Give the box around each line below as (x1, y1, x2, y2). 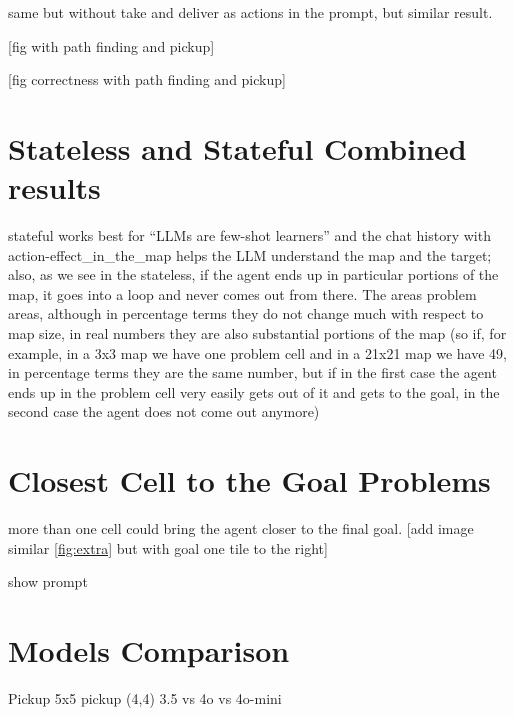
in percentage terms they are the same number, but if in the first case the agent (8, 362, 497, 383)
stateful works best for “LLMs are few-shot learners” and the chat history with (8, 225, 491, 246)
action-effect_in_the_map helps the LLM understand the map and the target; (8, 244, 492, 265)
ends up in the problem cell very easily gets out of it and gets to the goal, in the (8, 381, 500, 402)
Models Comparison (8, 630, 290, 671)
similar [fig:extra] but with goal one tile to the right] (8, 537, 328, 558)
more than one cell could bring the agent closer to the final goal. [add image (8, 518, 474, 539)
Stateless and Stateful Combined (8, 127, 467, 168)
